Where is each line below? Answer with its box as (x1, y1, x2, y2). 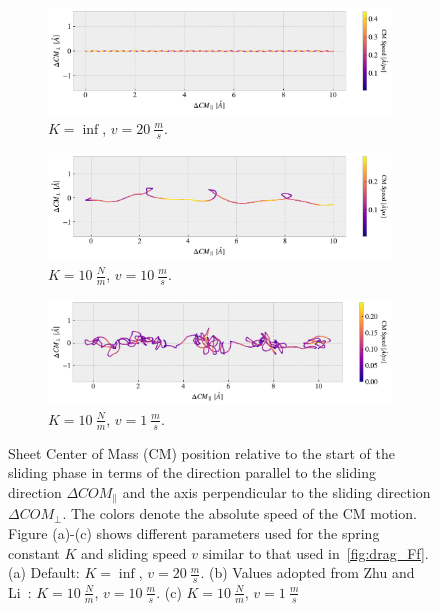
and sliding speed (81, 542, 187, 563)
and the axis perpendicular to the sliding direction (122, 481, 431, 502)
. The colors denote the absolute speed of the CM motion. (62, 503, 417, 524)
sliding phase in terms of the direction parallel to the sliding (8, 462, 376, 483)
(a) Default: (8, 562, 80, 583)
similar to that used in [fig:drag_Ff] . (202, 542, 429, 563)
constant (8, 542, 60, 563)
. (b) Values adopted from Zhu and (200, 562, 415, 583)
